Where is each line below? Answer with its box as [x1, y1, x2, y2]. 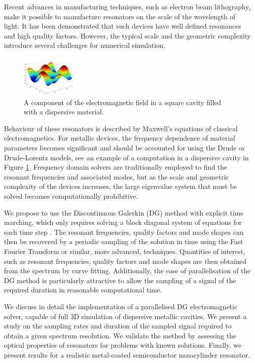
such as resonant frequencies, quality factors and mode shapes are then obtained [4, 255, 247, 266]
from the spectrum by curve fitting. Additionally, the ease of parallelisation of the [4, 265, 251, 276]
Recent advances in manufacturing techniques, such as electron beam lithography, [4, 1, 251, 11]
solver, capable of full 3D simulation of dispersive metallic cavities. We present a [4, 311, 247, 321]
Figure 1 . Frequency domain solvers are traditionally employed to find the [4, 162, 227, 172]
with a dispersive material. [24, 107, 104, 117]
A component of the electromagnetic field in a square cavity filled [24, 97, 221, 107]
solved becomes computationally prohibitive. [4, 190, 138, 201]
